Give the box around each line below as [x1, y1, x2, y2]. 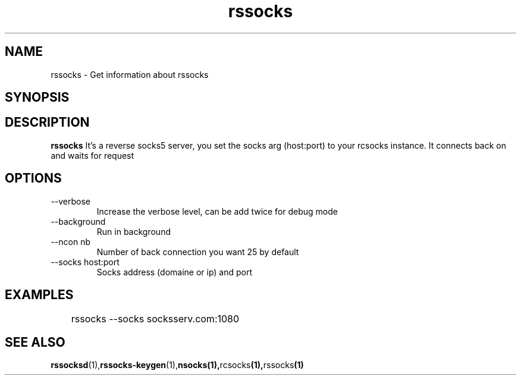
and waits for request [51, 150, 134, 161]
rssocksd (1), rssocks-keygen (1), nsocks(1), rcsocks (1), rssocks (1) [51, 360, 304, 370]
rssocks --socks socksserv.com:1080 [71, 312, 240, 325]
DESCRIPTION [5, 115, 90, 130]
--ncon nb [51, 236, 90, 247]
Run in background [96, 226, 171, 237]
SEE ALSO [5, 334, 65, 350]
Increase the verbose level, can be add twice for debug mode [96, 206, 338, 216]
